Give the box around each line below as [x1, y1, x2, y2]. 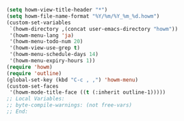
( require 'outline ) [6, 70, 62, 77]
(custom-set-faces [6, 83, 59, 90]
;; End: [6, 108, 29, 115]
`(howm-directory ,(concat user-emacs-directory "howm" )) [9, 25, 179, 32]
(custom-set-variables [6, 19, 71, 26]
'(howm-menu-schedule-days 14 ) [9, 51, 98, 58]
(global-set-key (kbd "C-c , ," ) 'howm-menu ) [6, 76, 138, 83]
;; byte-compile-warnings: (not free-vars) [6, 102, 133, 109]
